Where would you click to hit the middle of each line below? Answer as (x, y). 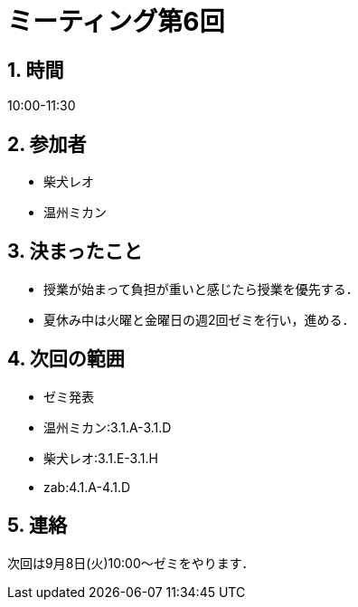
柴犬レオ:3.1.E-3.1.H (101, 458)
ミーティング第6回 (116, 22)
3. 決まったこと (75, 251)
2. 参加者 (47, 144)
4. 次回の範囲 (66, 359)
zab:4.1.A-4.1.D (87, 487)
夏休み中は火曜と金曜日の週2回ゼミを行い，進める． (199, 319)
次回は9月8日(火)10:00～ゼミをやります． (131, 563)
